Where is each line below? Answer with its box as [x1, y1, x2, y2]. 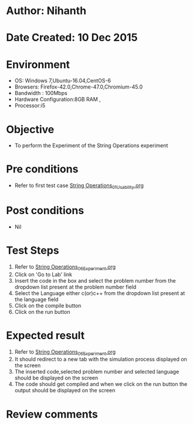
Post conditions [6, 204, 84, 218]
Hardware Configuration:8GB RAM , [14, 96, 101, 103]
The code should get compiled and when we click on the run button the [14, 381, 188, 388]
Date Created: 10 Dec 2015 [6, 31, 138, 45]
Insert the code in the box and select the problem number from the [14, 277, 176, 284]
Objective [6, 123, 55, 136]
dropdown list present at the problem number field [14, 283, 137, 290]
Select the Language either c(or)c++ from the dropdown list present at [14, 289, 185, 297]
